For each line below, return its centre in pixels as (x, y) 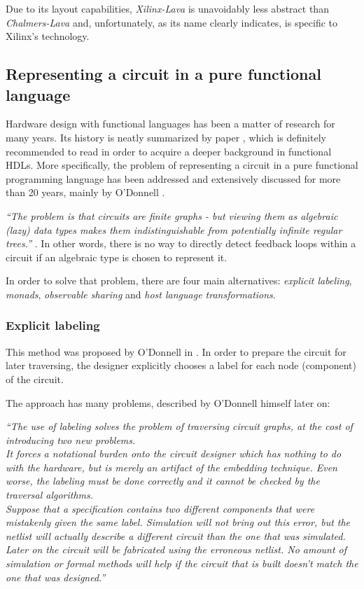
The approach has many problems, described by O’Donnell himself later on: (168, 402)
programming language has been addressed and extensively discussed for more (173, 178)
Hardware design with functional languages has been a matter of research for (170, 124)
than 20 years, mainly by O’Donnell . (85, 192)
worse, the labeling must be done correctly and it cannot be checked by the (163, 481)
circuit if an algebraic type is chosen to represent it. (117, 257)
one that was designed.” (56, 577)
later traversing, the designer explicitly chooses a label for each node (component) (181, 365)
